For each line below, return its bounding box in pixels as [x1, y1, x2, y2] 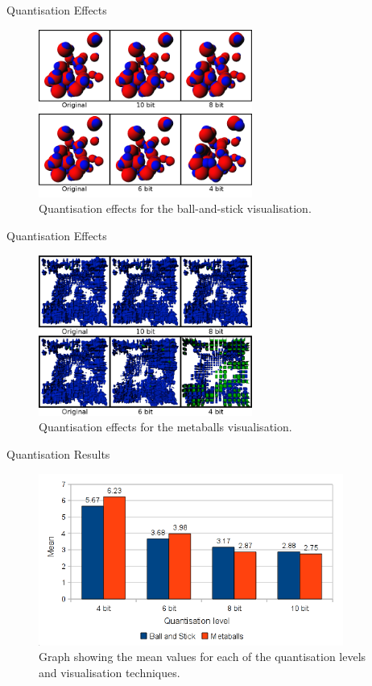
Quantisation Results [6, 446, 110, 463]
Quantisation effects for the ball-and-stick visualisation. [39, 200, 312, 217]
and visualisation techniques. [39, 663, 180, 680]
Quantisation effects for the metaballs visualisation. [39, 418, 292, 435]
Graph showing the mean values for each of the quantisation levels [39, 648, 366, 665]
